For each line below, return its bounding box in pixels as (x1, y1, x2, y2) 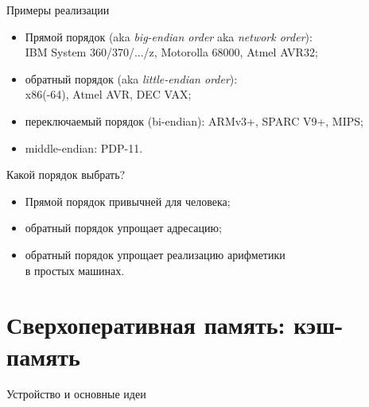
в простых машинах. (25, 262, 125, 278)
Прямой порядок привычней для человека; (25, 192, 231, 209)
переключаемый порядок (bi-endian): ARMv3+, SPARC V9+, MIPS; (25, 112, 363, 129)
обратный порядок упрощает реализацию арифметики (25, 246, 285, 262)
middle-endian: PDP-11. (25, 139, 143, 156)
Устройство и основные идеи (6, 386, 146, 402)
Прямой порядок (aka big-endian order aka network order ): (25, 28, 313, 45)
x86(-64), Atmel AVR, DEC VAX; (25, 86, 192, 103)
